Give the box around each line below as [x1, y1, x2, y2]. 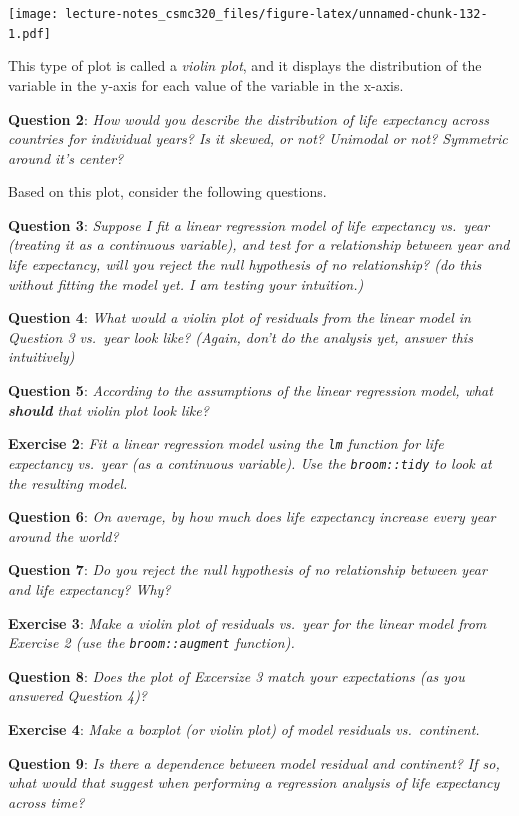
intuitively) [8, 346, 75, 367]
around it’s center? [8, 147, 124, 168]
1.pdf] [8, 26, 51, 41]
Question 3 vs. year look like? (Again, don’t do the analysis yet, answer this [8, 326, 473, 347]
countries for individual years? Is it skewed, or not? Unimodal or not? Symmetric [8, 128, 508, 149]
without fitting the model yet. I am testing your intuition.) [8, 273, 364, 294]
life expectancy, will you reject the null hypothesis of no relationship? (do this [8, 254, 482, 275]
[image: [8, 7, 59, 21]
